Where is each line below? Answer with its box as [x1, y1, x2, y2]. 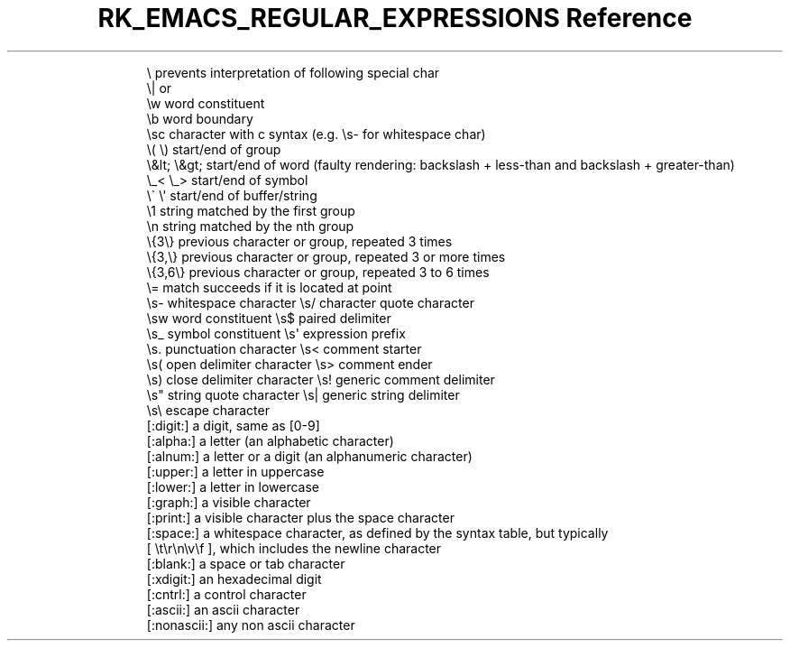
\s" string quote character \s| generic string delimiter [146, 386, 460, 403]
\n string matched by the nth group [146, 218, 354, 234]
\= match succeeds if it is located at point [146, 279, 392, 295]
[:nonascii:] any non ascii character [146, 616, 355, 633]
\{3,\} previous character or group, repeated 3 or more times [146, 248, 506, 264]
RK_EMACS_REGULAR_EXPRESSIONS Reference [97, 3, 693, 33]
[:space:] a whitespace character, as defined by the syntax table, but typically [146, 524, 609, 541]
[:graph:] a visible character [146, 494, 311, 510]
